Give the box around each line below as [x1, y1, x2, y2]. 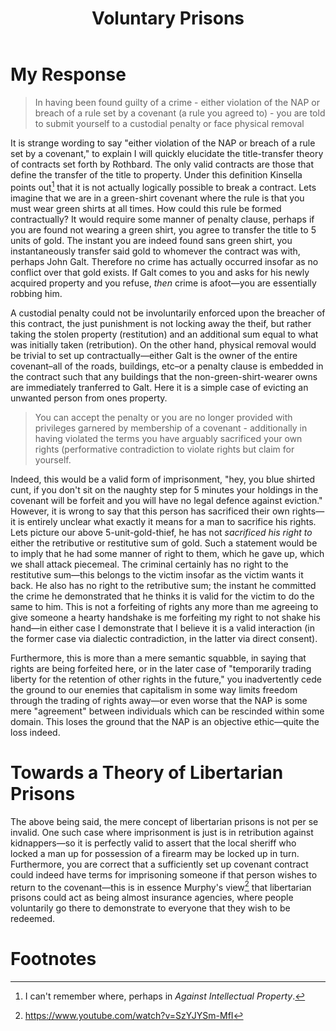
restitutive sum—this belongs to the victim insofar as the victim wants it [10, 568, 304, 581]
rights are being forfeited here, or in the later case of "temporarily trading [10, 662, 312, 674]
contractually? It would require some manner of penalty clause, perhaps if [10, 213, 315, 225]
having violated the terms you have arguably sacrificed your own [34, 432, 303, 444]
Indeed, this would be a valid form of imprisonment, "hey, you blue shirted [10, 473, 316, 485]
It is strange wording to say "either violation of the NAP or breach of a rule [10, 137, 316, 149]
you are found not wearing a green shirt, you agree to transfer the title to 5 [10, 223, 317, 236]
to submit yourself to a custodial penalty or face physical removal [34, 117, 305, 129]
